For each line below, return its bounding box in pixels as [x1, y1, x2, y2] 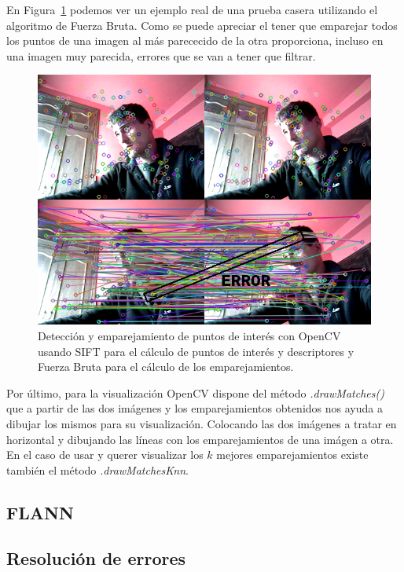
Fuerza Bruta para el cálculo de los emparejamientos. [38, 358, 294, 375]
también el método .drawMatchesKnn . [6, 461, 189, 478]
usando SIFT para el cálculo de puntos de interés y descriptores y [38, 343, 354, 359]
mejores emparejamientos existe [216, 446, 369, 463]
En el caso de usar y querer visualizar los [6, 446, 204, 463]
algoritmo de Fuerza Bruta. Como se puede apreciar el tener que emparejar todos [6, 16, 398, 33]
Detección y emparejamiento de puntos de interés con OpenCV [38, 327, 341, 343]
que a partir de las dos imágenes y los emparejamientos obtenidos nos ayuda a [6, 400, 383, 416]
